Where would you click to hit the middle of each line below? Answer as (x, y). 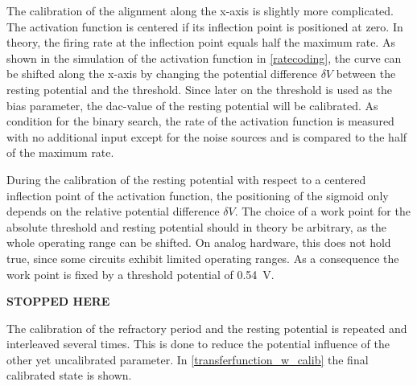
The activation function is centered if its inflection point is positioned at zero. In (205, 26)
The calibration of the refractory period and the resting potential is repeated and (207, 328)
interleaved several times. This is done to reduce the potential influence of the (198, 344)
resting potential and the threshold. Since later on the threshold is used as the (199, 89)
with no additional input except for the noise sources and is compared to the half (207, 136)
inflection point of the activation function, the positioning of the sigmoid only (198, 195)
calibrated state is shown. (69, 375)
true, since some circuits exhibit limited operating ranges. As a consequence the (203, 258)
